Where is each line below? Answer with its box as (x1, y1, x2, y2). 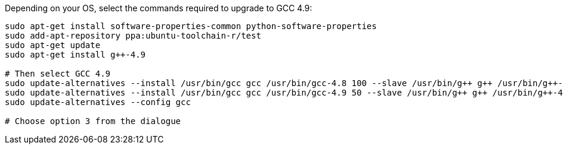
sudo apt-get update (5, 40, 101, 50)
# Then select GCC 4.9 (5, 69, 111, 78)
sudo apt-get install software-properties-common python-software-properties (5, 21, 377, 31)
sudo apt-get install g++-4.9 (5, 50, 146, 59)
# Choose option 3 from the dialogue (5, 116, 181, 126)
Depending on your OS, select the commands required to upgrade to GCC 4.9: (5, 3, 313, 13)
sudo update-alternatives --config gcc (5, 97, 191, 107)
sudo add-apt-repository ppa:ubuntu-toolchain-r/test (5, 31, 261, 40)
